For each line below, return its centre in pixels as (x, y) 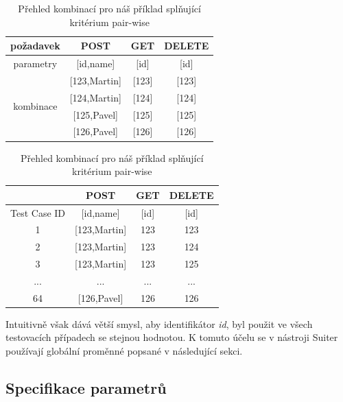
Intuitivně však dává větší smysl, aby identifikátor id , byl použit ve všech (159, 323)
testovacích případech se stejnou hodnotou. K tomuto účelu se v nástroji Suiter (172, 337)
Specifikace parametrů (86, 388)
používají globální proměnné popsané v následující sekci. (124, 351)
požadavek (35, 46)
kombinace (35, 106)
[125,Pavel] (96, 114)
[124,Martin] (95, 97)
